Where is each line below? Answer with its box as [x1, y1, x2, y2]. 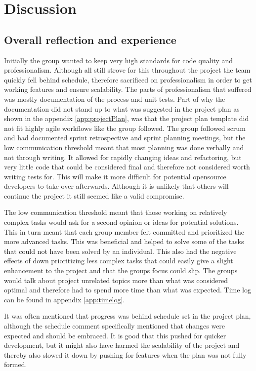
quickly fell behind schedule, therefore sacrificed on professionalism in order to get [4, 74, 252, 84]
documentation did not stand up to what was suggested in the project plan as [4, 103, 240, 114]
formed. [4, 359, 27, 370]
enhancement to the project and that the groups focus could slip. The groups [4, 265, 238, 276]
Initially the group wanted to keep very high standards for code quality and [4, 55, 233, 65]
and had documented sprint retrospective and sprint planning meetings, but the [4, 132, 246, 143]
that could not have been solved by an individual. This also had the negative [4, 246, 237, 256]
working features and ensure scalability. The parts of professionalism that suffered [4, 84, 252, 94]
